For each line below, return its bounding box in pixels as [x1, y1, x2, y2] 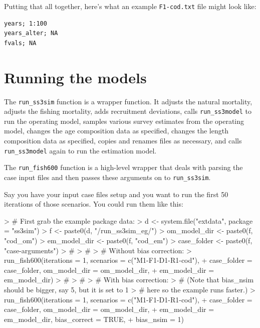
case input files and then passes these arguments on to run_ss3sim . [4, 172, 211, 182]
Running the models [4, 67, 147, 87]
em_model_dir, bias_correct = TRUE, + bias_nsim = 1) [4, 313, 184, 324]
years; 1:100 [4, 20, 47, 27]
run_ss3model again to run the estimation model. [4, 145, 157, 155]
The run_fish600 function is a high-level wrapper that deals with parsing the [4, 162, 243, 173]
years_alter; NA [4, 30, 58, 37]
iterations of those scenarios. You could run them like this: [4, 199, 183, 209]
